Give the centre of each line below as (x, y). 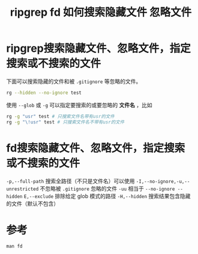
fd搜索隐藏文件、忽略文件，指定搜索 (96, 148)
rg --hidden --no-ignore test (44, 93)
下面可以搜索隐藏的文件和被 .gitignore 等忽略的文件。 (74, 81)
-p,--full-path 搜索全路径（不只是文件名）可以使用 (70, 181)
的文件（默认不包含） (32, 203)
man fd (14, 246)
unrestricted (22, 189)
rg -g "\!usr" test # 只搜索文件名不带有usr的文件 (65, 122)
